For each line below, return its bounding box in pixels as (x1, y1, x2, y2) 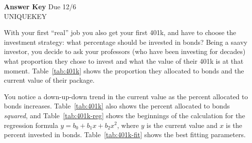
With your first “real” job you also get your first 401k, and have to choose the (4, 27, 236, 37)
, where (117, 120, 139, 130)
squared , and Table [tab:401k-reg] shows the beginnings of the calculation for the (4, 110, 245, 120)
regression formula (4, 120, 58, 130)
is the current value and (146, 120, 217, 130)
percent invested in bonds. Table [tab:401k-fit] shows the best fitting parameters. (4, 129, 246, 140)
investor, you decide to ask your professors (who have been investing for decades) (4, 46, 246, 56)
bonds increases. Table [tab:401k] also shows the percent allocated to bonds (4, 101, 230, 111)
